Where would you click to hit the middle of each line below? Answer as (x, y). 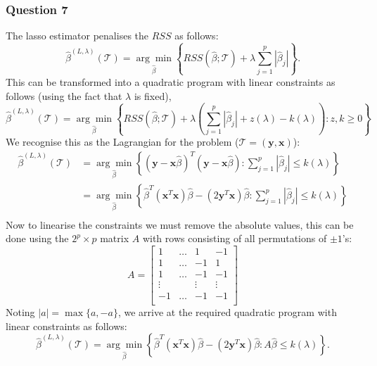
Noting (20, 312)
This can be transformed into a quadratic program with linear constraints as (171, 81)
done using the (37, 238)
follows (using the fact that (64, 95)
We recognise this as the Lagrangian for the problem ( (122, 142)
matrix (115, 238)
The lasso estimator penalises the (77, 36)
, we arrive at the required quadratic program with (227, 312)
